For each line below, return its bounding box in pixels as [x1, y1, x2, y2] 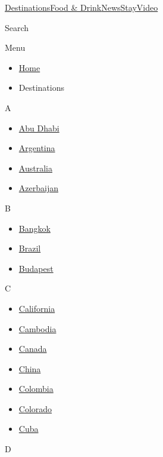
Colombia [18, 382, 54, 395]
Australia [18, 161, 52, 174]
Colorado [18, 402, 52, 415]
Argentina [18, 142, 55, 154]
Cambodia [18, 322, 57, 335]
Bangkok [18, 222, 51, 234]
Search [5, 21, 29, 33]
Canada [18, 342, 47, 355]
